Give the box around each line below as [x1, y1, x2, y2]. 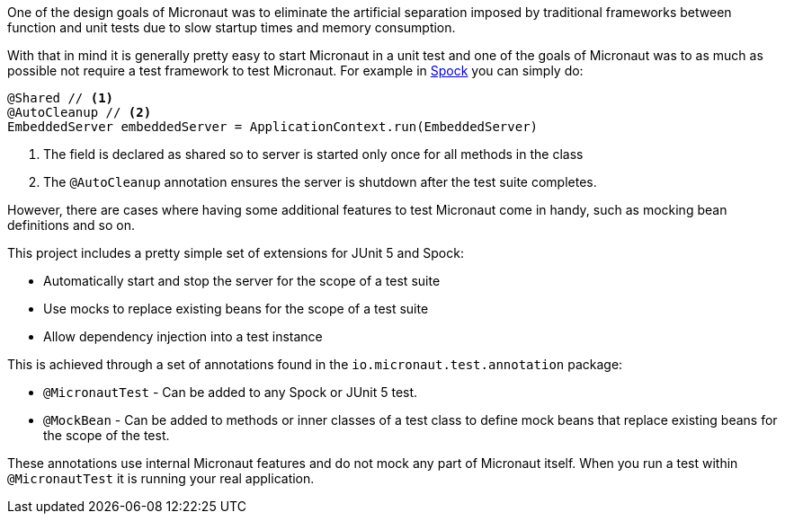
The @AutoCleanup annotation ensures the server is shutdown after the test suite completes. [43, 174, 597, 190]
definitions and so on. [7, 217, 135, 233]
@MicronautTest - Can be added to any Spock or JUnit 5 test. [43, 384, 418, 400]
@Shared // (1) [7, 91, 114, 105]
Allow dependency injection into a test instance [43, 329, 323, 344]
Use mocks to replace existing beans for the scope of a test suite [43, 301, 429, 316]
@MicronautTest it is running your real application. [7, 471, 315, 486]
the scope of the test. [43, 428, 170, 443]
